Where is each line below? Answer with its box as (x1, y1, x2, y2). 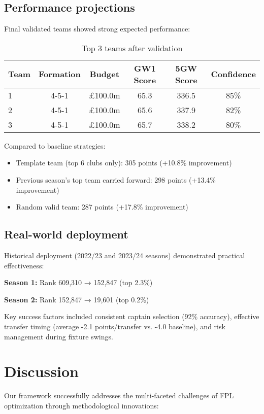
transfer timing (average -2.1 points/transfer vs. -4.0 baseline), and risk (4, 321, 225, 331)
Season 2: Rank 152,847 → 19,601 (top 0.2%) (4, 294, 149, 304)
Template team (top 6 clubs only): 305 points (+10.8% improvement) (16, 157, 232, 168)
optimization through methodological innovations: (4, 400, 159, 410)
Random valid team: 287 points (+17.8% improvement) (16, 201, 188, 212)
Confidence (211, 68, 256, 80)
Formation (38, 68, 81, 80)
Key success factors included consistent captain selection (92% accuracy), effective (4, 311, 259, 322)
